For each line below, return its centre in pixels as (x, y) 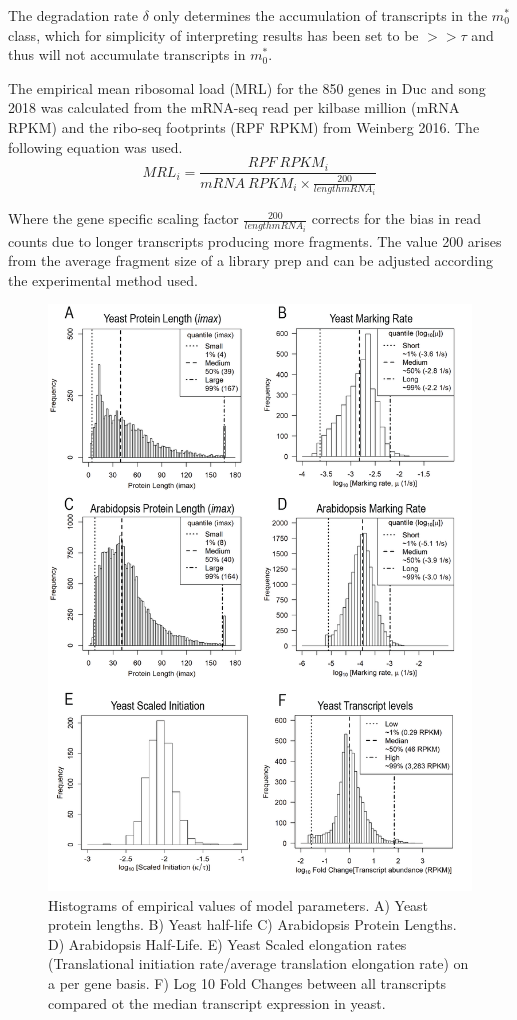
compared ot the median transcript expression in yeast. (217, 1002)
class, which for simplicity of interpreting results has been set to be (213, 34)
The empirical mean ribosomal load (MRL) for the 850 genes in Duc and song (247, 87)
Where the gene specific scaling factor (123, 218)
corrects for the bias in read (396, 218)
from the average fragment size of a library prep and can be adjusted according (250, 260)
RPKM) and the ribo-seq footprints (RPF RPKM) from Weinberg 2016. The (244, 126)
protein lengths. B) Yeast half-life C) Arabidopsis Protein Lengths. (252, 924)
